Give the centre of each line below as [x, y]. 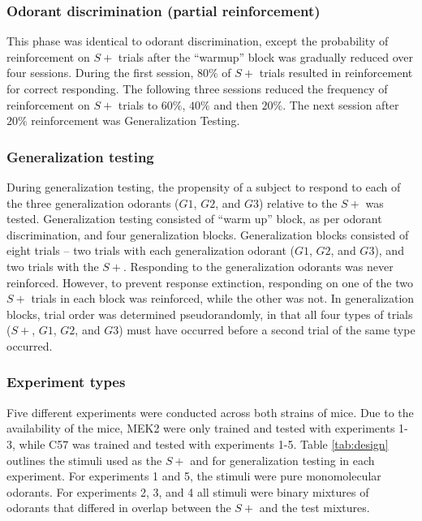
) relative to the [298, 202]
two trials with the [53, 266]
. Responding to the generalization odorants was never [258, 266]
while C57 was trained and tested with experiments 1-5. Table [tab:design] [204, 443]
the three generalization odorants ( [93, 202]
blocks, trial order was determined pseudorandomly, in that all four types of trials [210, 314]
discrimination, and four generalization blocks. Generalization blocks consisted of [208, 234]
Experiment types [66, 382]
